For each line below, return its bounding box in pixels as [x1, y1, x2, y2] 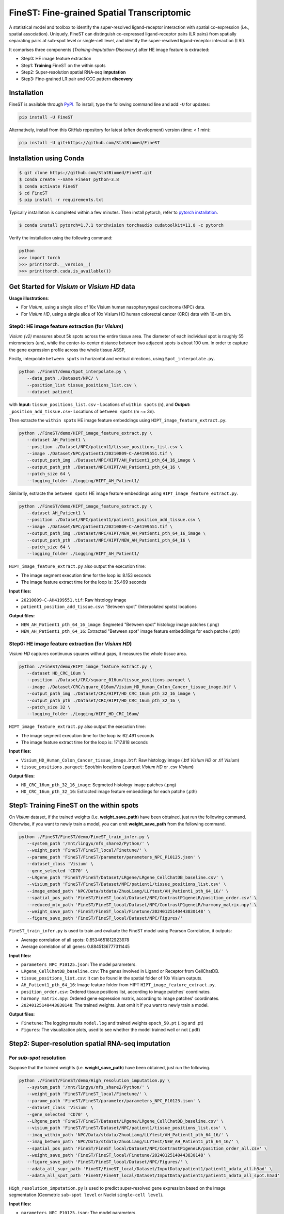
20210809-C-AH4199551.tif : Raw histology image [21, 597, 126, 603]
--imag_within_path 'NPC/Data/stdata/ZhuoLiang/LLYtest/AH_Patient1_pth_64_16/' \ [27, 1132, 229, 1137]
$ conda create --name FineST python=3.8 [19, 177, 119, 182]
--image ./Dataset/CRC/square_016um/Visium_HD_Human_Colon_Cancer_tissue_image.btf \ [27, 684, 237, 690]
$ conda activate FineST [19, 184, 79, 189]
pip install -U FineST [19, 115, 73, 120]
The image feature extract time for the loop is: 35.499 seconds [21, 579, 146, 585]
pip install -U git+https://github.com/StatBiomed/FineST [19, 140, 160, 146]
